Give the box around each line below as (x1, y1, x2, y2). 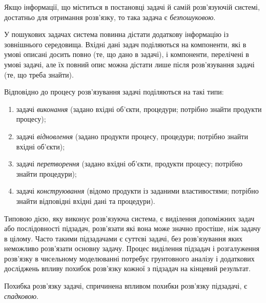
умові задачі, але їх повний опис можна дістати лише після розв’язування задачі (4, 59, 255, 69)
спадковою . (4, 290, 38, 301)
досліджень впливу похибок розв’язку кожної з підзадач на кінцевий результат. (4, 263, 251, 274)
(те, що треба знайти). (4, 69, 74, 80)
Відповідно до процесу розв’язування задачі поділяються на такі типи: (4, 86, 224, 97)
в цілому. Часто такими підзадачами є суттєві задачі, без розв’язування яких (4, 233, 242, 243)
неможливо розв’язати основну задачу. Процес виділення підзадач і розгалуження (4, 243, 260, 254)
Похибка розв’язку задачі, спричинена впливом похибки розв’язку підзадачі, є (4, 280, 247, 291)
